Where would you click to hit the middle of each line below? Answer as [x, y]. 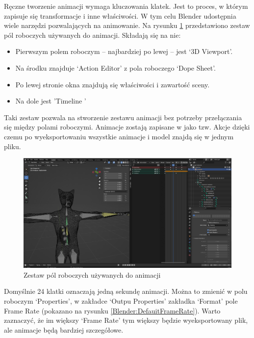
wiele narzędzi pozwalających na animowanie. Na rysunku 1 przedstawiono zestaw [127, 25]
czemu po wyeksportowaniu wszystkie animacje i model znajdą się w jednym [119, 136]
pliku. [13, 146]
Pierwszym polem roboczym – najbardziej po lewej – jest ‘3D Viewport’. [124, 51]
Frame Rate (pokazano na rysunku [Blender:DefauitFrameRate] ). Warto [112, 310]
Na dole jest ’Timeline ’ [51, 101]
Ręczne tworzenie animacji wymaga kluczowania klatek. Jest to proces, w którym [126, 6]
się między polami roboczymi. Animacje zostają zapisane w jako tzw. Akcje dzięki [127, 127]
